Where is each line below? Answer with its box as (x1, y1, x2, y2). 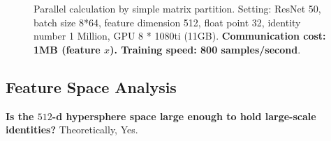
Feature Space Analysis (6, 76, 177, 97)
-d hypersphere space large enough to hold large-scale (52, 108, 316, 123)
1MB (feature (34, 42, 101, 56)
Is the (6, 108, 34, 123)
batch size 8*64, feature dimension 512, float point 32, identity (34, 15, 301, 29)
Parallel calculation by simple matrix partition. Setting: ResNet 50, (34, 1, 321, 15)
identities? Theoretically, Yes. (6, 122, 138, 137)
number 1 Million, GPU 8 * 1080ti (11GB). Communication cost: (34, 28, 326, 43)
